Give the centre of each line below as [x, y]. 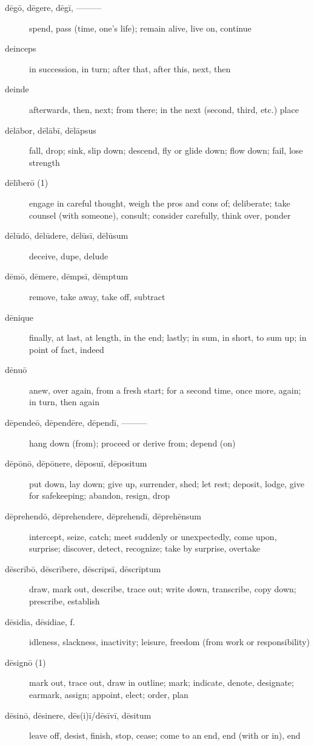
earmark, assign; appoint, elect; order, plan [109, 694]
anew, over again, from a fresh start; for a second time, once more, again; [165, 390]
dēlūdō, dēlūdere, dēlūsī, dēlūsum [67, 235]
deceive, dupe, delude [69, 255]
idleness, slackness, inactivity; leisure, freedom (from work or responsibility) [169, 642]
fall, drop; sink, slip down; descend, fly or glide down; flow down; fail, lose [166, 150]
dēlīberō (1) [27, 183]
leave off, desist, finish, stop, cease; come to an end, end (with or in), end [165, 735]
